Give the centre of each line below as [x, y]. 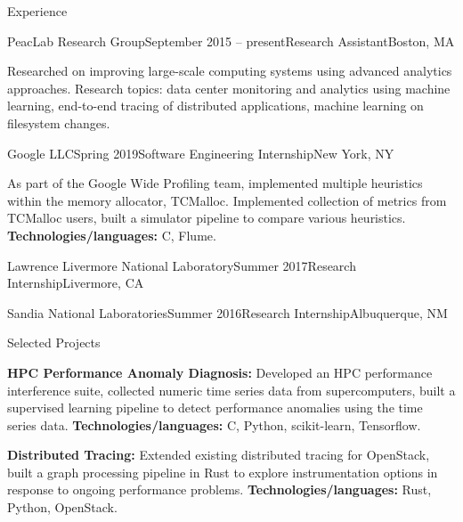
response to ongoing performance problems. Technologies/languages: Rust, [219, 489]
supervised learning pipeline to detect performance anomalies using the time [215, 408]
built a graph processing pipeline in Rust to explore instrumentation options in [223, 472]
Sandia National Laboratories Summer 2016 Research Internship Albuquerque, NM [227, 312]
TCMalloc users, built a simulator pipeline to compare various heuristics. [207, 218]
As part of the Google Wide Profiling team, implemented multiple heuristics [215, 183]
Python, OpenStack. [62, 507]
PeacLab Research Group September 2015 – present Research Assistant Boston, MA [231, 41]
